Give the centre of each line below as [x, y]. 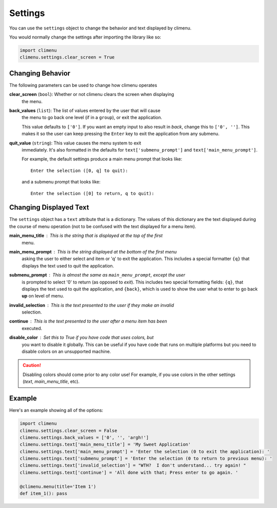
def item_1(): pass [43, 493]
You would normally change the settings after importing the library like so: [85, 37]
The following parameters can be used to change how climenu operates [83, 85]
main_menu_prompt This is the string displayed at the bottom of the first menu [93, 251]
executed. [32, 328]
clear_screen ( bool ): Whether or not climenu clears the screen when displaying [92, 94]
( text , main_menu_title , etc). [51, 381]
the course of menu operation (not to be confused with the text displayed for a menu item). [103, 226]
